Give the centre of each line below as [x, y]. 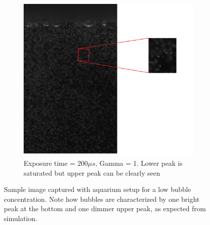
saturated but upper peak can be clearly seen [92, 172]
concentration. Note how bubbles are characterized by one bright [102, 199]
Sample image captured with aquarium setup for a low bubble [98, 189]
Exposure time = [50, 163]
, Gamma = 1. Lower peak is [139, 163]
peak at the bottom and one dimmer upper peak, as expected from [105, 208]
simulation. [21, 218]
